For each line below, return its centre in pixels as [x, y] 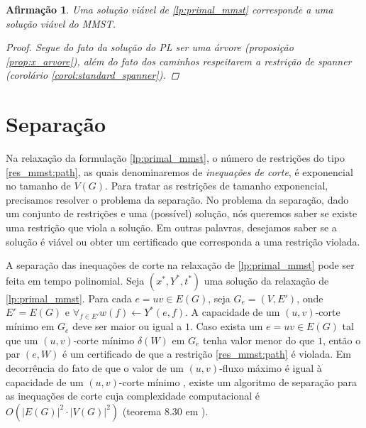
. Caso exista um [226, 326]
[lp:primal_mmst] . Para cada [69, 298]
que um [22, 340]
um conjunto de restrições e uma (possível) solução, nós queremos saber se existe [182, 213]
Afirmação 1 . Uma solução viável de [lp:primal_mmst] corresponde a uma [170, 9]
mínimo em [30, 326]
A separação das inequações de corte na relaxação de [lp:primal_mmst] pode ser [180, 265]
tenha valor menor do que [259, 340]
